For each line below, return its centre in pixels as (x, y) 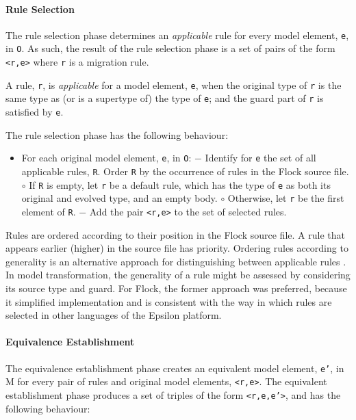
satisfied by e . (35, 112)
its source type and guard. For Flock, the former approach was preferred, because (176, 288)
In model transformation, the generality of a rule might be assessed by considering (178, 275)
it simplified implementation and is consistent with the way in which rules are (169, 301)
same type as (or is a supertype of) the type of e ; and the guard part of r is (165, 98)
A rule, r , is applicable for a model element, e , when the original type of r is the (174, 84)
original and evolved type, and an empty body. (119, 198)
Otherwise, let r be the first (286, 198)
